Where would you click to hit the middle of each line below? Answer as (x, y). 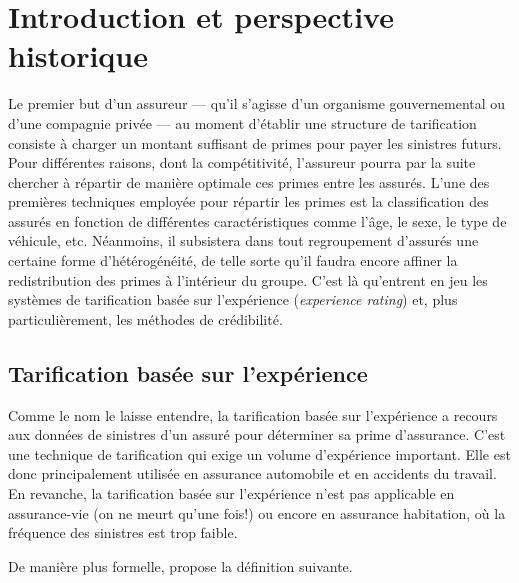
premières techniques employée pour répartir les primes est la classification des (248, 201)
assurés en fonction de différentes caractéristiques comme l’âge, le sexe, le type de (257, 220)
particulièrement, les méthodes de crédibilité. (145, 318)
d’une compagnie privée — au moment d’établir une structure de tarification (242, 122)
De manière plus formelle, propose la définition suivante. (180, 565)
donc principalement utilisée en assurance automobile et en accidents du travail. (252, 473)
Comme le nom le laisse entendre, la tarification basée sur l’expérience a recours (253, 414)
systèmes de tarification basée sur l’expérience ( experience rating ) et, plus (233, 299)
